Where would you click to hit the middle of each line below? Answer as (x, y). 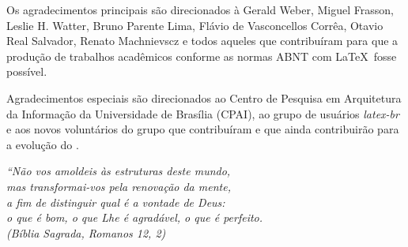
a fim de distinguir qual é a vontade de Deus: (116, 202)
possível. (27, 71)
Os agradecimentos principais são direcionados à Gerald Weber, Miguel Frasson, (200, 9)
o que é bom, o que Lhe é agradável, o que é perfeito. (135, 217)
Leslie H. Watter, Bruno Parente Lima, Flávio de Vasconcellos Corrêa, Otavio (195, 25)
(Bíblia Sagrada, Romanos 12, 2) (86, 232)
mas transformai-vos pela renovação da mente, (119, 186)
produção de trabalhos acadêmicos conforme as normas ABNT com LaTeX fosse (202, 56)
